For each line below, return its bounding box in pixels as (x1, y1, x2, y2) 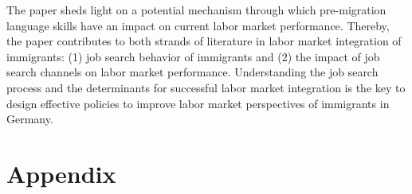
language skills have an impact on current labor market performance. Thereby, (6, 17, 390, 33)
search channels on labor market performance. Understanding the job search (6, 64, 379, 80)
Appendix (6, 157, 116, 189)
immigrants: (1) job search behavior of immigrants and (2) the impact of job (6, 48, 380, 64)
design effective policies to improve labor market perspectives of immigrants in (6, 95, 390, 111)
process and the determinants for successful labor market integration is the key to (6, 79, 406, 95)
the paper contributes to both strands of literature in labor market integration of (6, 33, 402, 49)
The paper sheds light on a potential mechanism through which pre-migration (6, 2, 386, 17)
